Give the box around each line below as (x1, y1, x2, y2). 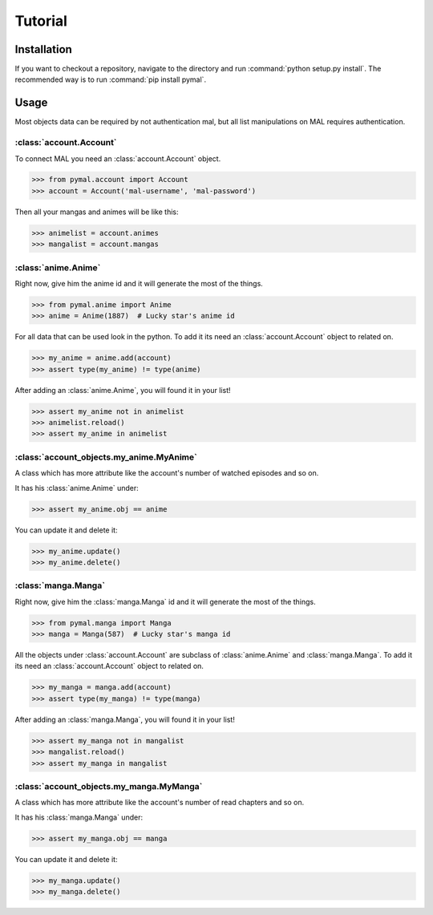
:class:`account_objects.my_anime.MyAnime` (14, 451, 198, 463)
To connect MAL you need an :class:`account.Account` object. (14, 153, 221, 164)
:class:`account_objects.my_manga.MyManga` (14, 780, 203, 792)
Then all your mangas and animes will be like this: (14, 207, 179, 217)
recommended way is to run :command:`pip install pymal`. (14, 75, 207, 84)
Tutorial (14, 12, 68, 30)
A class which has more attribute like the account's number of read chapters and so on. (14, 798, 305, 808)
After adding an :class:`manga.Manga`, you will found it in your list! (14, 715, 236, 724)
